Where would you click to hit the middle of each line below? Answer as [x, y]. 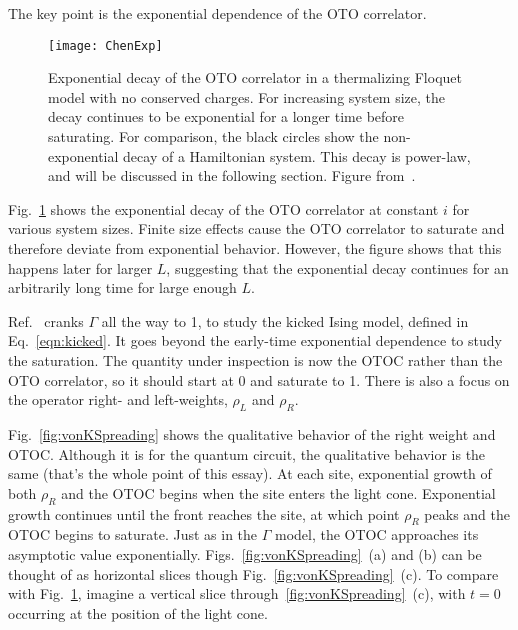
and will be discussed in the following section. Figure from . [232, 175]
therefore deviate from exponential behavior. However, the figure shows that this [255, 248]
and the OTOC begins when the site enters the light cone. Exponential [278, 492]
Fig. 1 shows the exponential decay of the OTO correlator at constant [223, 208]
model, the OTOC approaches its [376, 534]
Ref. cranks [46, 320]
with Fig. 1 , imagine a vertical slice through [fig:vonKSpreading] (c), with [237, 593]
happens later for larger [80, 267]
